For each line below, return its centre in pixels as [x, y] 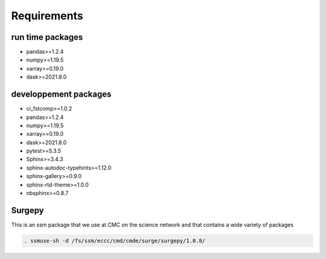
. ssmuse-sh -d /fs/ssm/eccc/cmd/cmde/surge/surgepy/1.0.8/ [115, 241]
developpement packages [61, 94]
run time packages [47, 37]
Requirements [47, 16]
